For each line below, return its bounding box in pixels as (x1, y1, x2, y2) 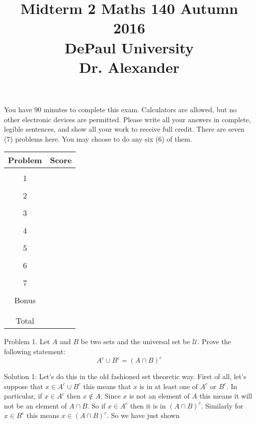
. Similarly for (201, 400, 244, 411)
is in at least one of (139, 381, 198, 391)
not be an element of (4, 400, 67, 411)
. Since (100, 391, 121, 401)
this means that (83, 381, 131, 391)
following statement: (4, 346, 66, 356)
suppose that (4, 381, 43, 391)
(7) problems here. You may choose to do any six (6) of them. (4, 133, 192, 144)
